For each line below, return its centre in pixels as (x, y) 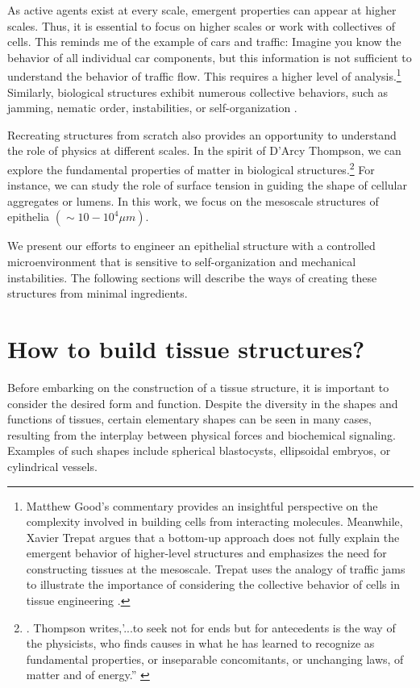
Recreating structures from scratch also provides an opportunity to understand (202, 134)
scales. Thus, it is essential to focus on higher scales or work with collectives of (202, 25)
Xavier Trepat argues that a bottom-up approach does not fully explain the (213, 537)
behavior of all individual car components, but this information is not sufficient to (210, 57)
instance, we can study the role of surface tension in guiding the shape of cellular (207, 185)
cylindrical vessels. (52, 466)
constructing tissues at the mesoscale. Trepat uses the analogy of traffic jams (216, 568)
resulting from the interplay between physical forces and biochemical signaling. (202, 434)
